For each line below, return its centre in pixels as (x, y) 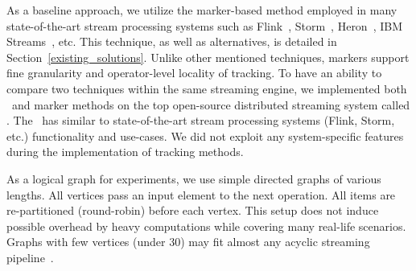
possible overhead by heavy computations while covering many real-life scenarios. (206, 226)
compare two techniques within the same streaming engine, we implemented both (207, 88)
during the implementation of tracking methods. (125, 152)
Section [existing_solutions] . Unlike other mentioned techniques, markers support (208, 57)
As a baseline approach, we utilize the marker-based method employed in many (202, 10)
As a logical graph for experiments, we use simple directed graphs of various (194, 178)
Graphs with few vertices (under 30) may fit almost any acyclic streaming (188, 242)
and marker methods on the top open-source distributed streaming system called (211, 104)
